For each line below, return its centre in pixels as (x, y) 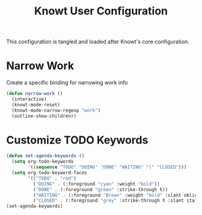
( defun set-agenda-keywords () (45, 156)
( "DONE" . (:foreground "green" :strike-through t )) (100, 189)
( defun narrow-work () (35, 94)
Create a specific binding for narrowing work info (67, 83)
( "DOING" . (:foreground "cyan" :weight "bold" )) (96, 184)
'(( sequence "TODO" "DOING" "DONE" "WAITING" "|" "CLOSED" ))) (107, 167)
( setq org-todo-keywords (43, 162)
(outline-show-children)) (44, 116)
